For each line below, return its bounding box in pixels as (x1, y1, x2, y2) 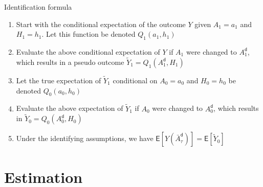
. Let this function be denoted (41, 29, 136, 39)
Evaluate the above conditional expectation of (16, 46, 160, 57)
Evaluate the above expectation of (16, 103, 123, 113)
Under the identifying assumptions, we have (16, 133, 154, 144)
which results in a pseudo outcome (16, 56, 124, 67)
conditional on (113, 75, 158, 86)
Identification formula (4, 2, 72, 12)
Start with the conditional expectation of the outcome (16, 18, 186, 29)
